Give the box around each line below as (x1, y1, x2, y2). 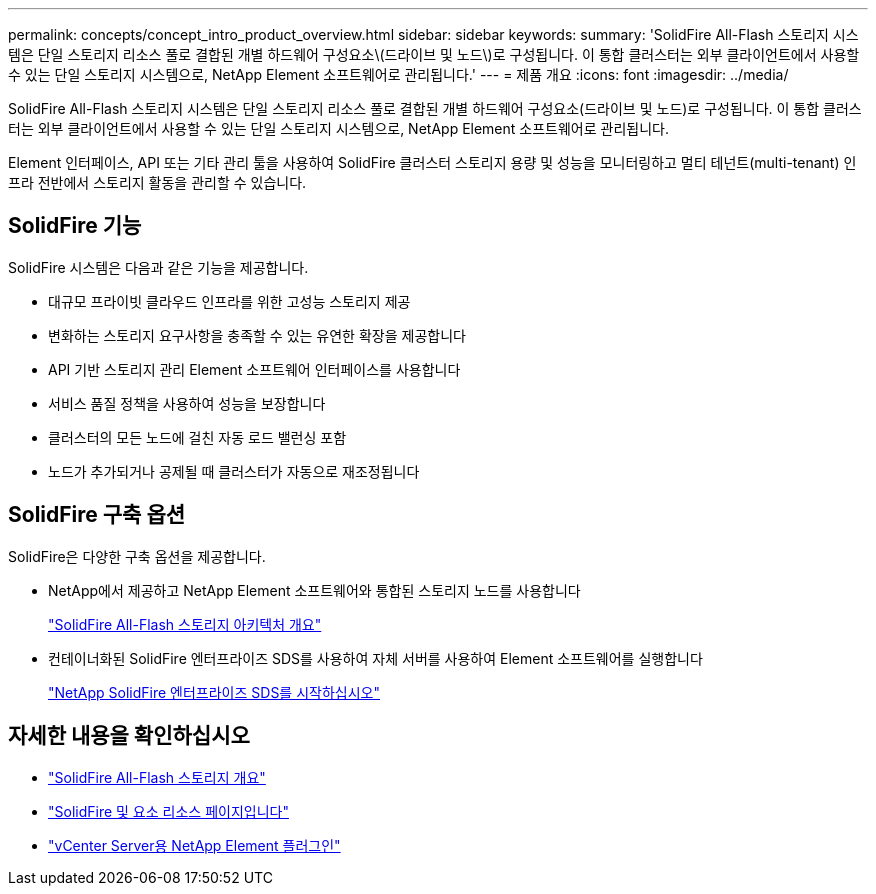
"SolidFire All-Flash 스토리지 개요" (48, 768, 266, 786)
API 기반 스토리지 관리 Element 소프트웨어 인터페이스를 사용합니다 (48, 360, 461, 378)
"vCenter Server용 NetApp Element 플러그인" (48, 836, 341, 854)
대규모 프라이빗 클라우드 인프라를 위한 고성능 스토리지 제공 (48, 292, 411, 310)
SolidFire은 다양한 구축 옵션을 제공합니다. (8, 547, 266, 565)
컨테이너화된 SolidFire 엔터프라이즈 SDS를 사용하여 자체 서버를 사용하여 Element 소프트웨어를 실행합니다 (48, 649, 703, 667)
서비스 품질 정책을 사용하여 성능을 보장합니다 (48, 394, 326, 412)
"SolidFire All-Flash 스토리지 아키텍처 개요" (48, 615, 322, 633)
